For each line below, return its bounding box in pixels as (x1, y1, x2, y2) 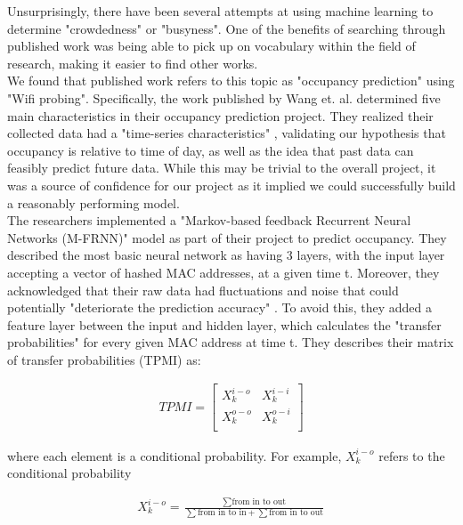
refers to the (378, 446, 445, 464)
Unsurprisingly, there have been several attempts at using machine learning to (7, 2, 434, 20)
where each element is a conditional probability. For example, (7, 446, 342, 464)
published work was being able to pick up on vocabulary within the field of (7, 36, 416, 55)
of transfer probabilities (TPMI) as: (7, 350, 201, 368)
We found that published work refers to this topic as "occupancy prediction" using (7, 71, 455, 90)
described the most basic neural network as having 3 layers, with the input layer (7, 246, 445, 264)
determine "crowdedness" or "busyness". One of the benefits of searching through (7, 19, 446, 37)
